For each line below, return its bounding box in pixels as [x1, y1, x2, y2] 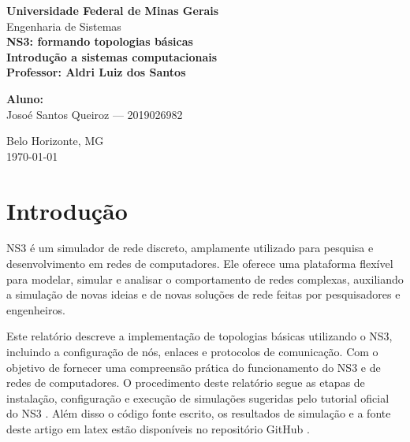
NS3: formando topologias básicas [6, 33, 193, 50]
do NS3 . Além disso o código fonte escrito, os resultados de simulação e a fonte [6, 405, 391, 422]
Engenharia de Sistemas [6, 17, 121, 34]
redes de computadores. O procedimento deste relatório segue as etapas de [6, 374, 365, 391]
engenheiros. [6, 301, 65, 318]
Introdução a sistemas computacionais [6, 48, 218, 65]
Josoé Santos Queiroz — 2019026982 [6, 106, 183, 122]
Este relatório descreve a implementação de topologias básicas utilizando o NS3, [6, 328, 393, 344]
